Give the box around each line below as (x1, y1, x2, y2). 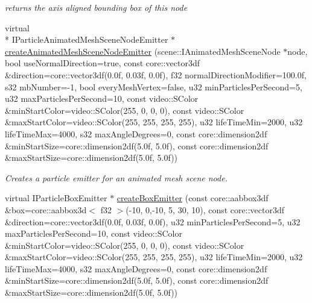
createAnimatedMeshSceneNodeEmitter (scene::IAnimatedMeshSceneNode (5, 45, 281, 57)
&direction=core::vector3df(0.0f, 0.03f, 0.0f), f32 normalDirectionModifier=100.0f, (5, 68, 307, 81)
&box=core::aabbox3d (5, 203, 87, 216)
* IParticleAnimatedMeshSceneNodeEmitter (5, 33, 168, 46)
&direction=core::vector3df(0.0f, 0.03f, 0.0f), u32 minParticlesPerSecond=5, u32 (5, 215, 301, 228)
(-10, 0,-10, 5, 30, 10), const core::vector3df (126, 203, 284, 216)
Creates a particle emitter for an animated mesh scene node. (5, 171, 228, 184)
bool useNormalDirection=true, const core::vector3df (5, 57, 200, 69)
